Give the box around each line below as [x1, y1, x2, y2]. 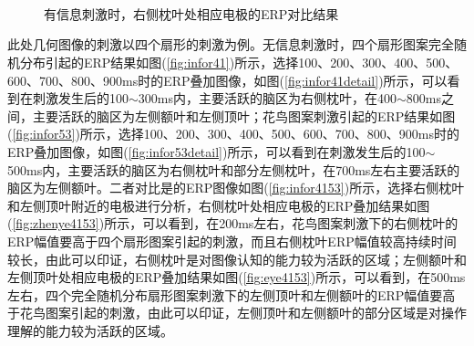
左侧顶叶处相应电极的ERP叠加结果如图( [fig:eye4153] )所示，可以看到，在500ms [7, 267, 466, 287]
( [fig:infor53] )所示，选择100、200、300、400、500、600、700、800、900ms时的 [7, 124, 459, 143]
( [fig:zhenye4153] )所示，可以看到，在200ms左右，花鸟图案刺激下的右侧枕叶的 [7, 214, 459, 233]
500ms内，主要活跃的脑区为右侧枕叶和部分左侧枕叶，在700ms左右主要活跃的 [7, 160, 460, 179]
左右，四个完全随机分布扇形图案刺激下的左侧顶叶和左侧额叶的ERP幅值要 [7, 285, 443, 304]
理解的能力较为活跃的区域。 [7, 320, 173, 340]
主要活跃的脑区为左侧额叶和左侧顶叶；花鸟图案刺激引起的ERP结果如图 [32, 106, 456, 125]
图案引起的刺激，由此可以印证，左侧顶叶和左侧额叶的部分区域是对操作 [45, 303, 467, 322]
